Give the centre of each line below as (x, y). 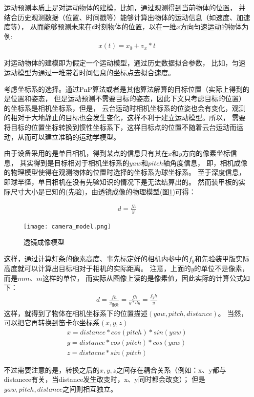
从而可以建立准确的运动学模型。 (69, 136)
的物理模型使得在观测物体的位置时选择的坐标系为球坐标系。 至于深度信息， (125, 172)
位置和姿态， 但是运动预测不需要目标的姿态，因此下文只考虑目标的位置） (128, 98)
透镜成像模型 (44, 242)
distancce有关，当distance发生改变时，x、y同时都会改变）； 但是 (105, 379)
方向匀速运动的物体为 (214, 27)
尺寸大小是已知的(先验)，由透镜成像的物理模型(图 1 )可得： (103, 191)
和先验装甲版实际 (222, 258)
